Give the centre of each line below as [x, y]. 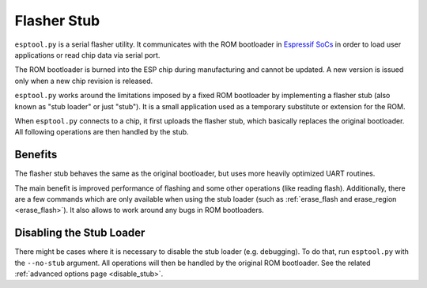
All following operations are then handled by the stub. [102, 132]
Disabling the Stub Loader [80, 233]
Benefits [36, 155]
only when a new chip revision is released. [84, 81]
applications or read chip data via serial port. [87, 55]
